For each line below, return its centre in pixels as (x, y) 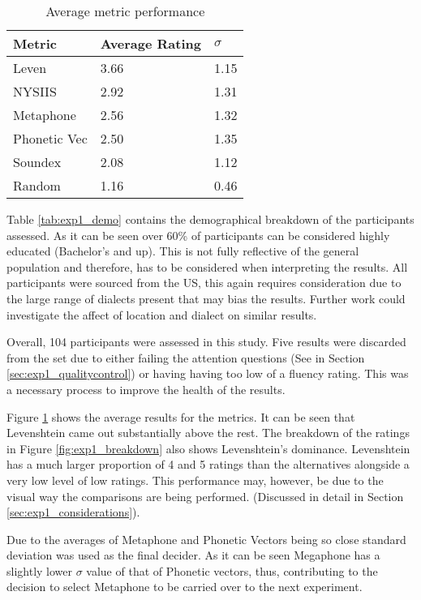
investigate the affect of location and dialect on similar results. (162, 314)
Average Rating (150, 43)
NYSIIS (35, 91)
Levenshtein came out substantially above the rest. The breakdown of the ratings (208, 433)
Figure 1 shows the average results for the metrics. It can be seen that (181, 416)
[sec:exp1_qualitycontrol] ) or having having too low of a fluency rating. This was (208, 373)
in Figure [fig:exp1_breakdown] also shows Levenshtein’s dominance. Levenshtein (208, 448)
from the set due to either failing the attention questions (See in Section (186, 357)
